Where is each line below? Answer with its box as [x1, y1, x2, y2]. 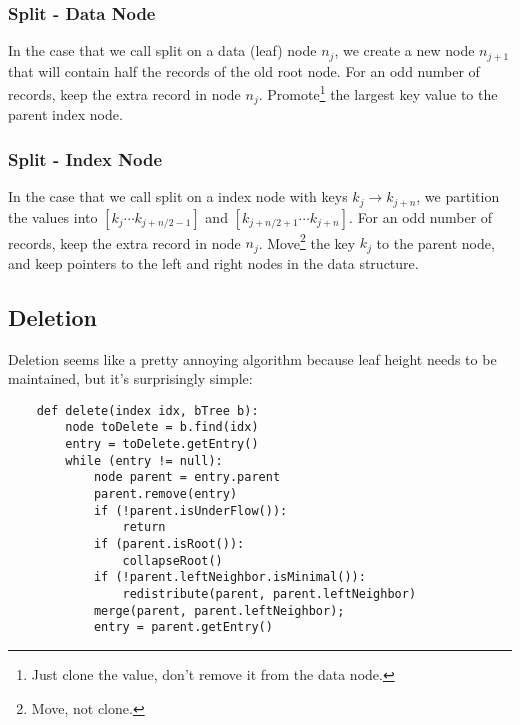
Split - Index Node [8, 146, 163, 171]
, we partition [416, 186, 500, 207]
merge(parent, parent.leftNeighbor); [93, 603, 345, 618]
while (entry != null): [65, 453, 223, 468]
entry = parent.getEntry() [93, 620, 273, 635]
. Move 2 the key [258, 229, 356, 253]
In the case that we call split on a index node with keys [8, 186, 348, 207]
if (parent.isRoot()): [93, 536, 245, 551]
